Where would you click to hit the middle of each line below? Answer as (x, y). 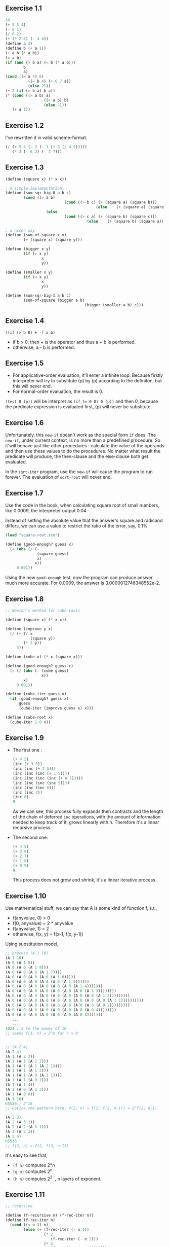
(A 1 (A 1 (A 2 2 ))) (27, 1061)
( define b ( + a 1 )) (26, 48)
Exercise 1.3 (25, 168)
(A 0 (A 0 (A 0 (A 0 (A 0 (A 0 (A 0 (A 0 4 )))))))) (61, 1010)
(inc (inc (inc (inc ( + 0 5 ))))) (48, 778)
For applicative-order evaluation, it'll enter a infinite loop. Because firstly (88, 375)
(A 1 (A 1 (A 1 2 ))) (27, 1071)
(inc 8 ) (20, 797)
